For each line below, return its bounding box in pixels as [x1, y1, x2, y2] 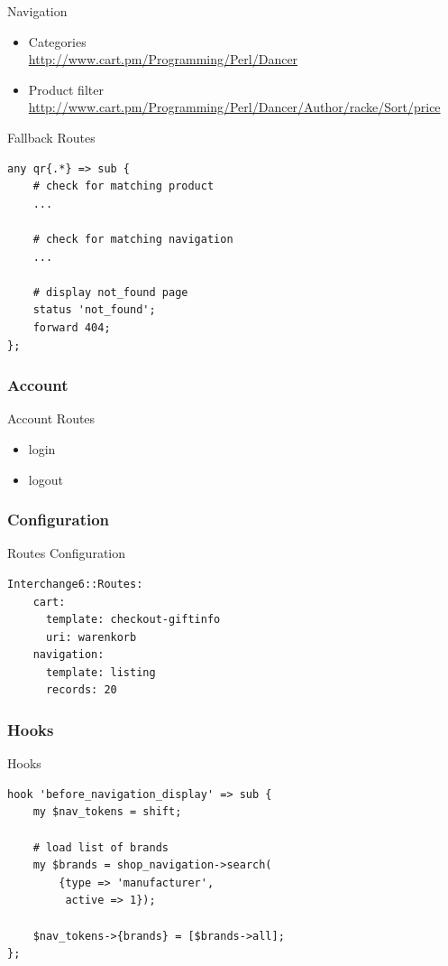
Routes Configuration [7, 543, 125, 562]
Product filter [28, 79, 104, 98]
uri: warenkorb [45, 630, 137, 644]
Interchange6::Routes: [7, 577, 143, 590]
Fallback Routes [7, 127, 96, 146]
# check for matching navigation [32, 232, 233, 246]
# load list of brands [32, 841, 169, 854]
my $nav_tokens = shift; [32, 805, 182, 819]
